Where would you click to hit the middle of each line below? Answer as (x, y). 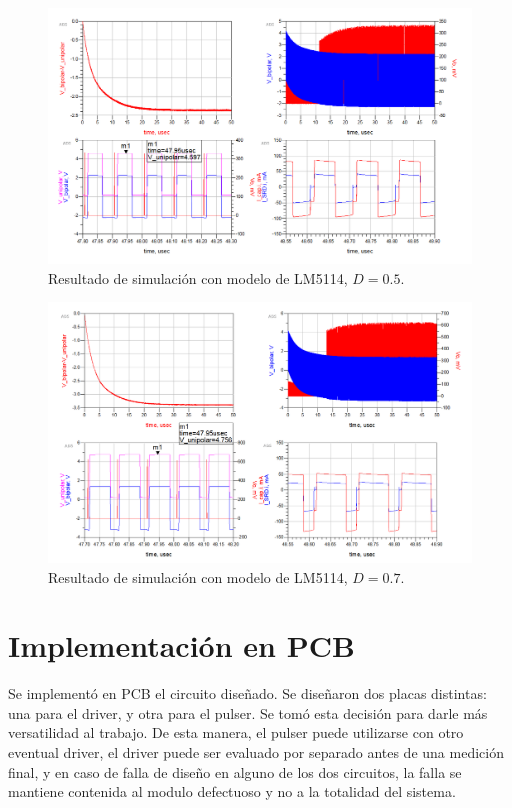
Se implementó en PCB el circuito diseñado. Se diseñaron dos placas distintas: (247, 693)
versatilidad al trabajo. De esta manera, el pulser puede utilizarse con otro (236, 732)
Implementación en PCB (181, 645)
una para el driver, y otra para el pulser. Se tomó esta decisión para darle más (248, 712)
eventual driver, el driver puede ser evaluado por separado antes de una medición (256, 752)
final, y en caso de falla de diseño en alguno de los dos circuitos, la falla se (235, 771)
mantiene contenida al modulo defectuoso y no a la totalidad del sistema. (232, 791)
